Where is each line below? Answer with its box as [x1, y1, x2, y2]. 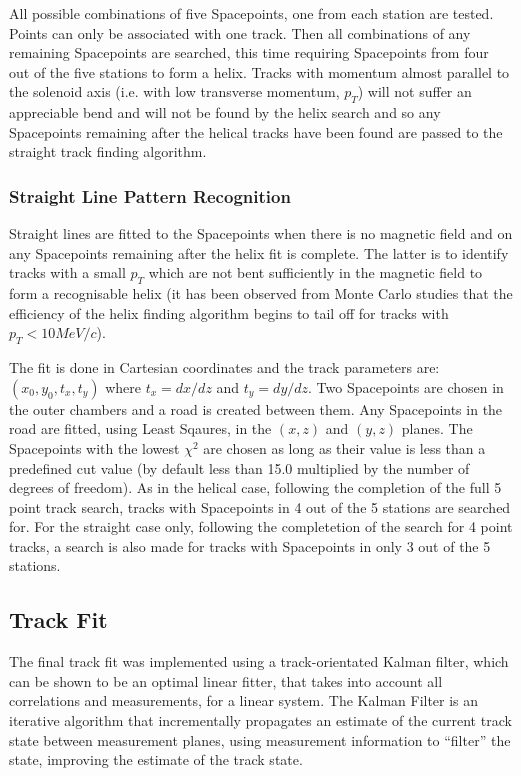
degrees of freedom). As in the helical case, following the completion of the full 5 [9, 477, 502, 498]
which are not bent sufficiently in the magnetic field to [148, 262, 483, 283]
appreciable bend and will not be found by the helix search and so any [9, 102, 441, 123]
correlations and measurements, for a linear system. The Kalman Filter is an [9, 690, 479, 711]
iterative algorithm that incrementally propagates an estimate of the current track [9, 710, 512, 731]
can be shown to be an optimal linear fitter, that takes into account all [9, 670, 443, 691]
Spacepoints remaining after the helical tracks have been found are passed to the [9, 121, 503, 142]
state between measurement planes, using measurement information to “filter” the [9, 729, 511, 750]
